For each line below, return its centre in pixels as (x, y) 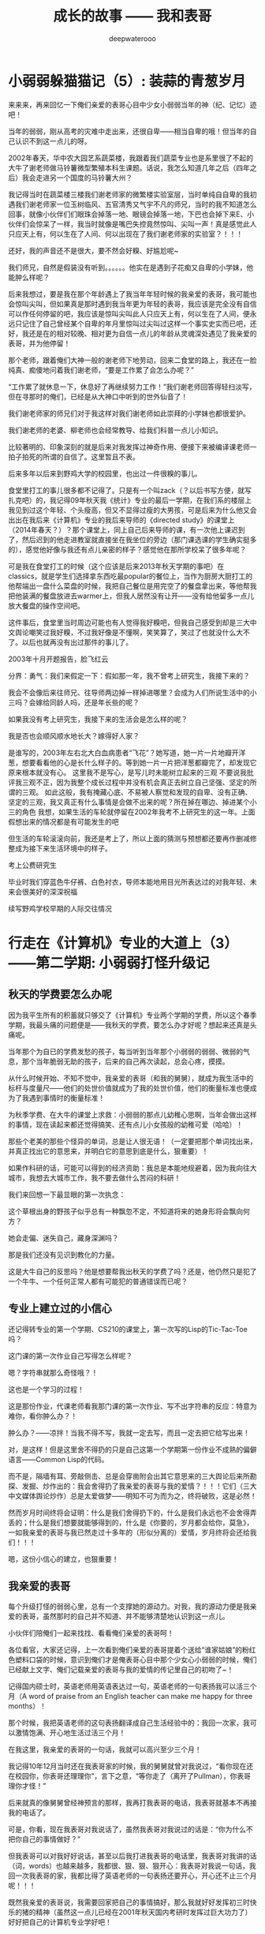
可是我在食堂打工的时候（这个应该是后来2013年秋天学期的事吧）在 (116, 566)
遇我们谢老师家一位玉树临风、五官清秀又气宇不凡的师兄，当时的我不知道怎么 (132, 204)
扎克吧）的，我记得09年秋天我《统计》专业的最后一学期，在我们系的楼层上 (130, 500)
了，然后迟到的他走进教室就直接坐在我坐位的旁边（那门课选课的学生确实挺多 (132, 539)
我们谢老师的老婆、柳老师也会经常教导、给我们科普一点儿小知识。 (115, 430)
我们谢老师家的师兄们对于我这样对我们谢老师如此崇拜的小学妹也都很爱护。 (129, 413)
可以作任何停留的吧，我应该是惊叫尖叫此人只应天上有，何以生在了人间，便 (129, 313)
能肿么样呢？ (29, 277)
